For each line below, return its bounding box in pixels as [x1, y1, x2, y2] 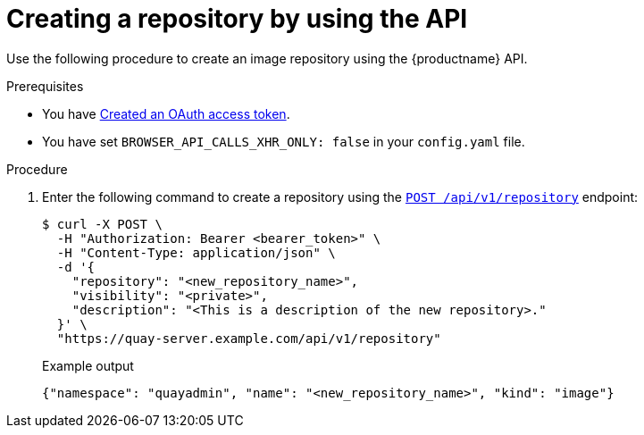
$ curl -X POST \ [42, 216, 163, 231]
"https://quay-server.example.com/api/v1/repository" [56, 330, 441, 346]
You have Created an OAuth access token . [42, 105, 290, 121]
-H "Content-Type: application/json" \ [56, 245, 336, 260]
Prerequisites [6, 78, 84, 94]
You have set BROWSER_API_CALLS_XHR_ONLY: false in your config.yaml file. [42, 133, 525, 149]
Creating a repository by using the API [6, 4, 468, 34]
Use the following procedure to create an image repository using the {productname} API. [6, 50, 528, 66]
